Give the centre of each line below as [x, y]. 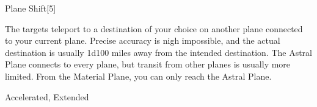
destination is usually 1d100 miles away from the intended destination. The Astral [158, 52]
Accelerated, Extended [47, 96]
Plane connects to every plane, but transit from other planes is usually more [148, 64]
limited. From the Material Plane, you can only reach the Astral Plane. [138, 76]
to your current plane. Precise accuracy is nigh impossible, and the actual [143, 40]
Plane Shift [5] [31, 8]
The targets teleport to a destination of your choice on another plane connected [154, 28]
